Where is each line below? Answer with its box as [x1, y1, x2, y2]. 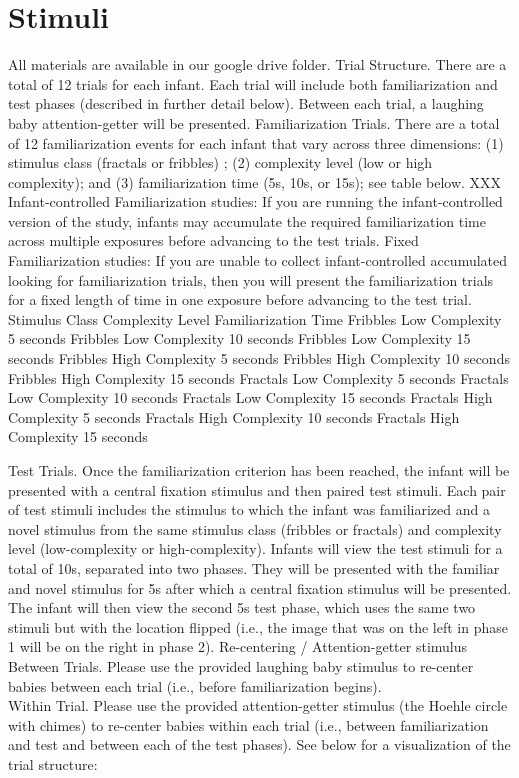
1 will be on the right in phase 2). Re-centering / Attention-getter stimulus [8, 636, 468, 657]
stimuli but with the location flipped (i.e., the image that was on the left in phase [8, 616, 508, 637]
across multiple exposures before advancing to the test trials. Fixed [8, 230, 419, 251]
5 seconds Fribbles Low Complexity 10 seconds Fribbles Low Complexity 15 [8, 328, 471, 349]
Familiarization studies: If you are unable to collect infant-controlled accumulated [8, 250, 508, 271]
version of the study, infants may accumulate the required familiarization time [8, 210, 486, 231]
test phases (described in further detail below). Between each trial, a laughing [8, 93, 484, 114]
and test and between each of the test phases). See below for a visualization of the [8, 734, 511, 755]
